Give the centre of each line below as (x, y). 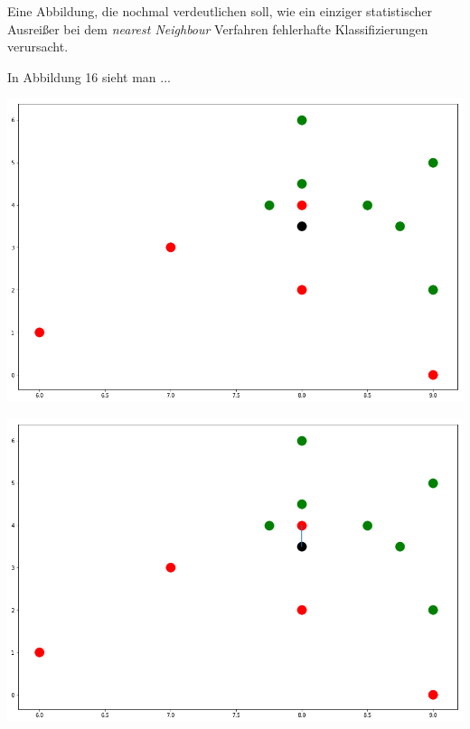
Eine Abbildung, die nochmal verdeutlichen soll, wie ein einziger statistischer (220, 11)
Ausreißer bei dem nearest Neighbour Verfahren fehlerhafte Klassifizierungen (218, 28)
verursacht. (38, 47)
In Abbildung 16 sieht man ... (89, 76)
